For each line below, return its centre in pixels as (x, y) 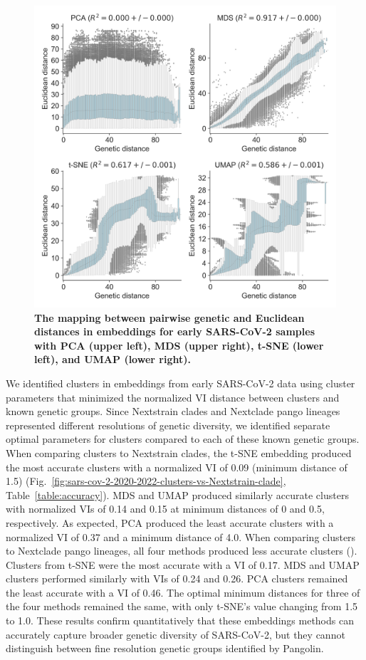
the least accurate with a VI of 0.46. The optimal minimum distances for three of (183, 592)
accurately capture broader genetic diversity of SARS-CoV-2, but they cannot (176, 634)
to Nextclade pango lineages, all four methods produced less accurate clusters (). (182, 551)
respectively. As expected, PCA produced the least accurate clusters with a (170, 522)
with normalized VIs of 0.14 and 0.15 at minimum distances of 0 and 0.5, (165, 509)
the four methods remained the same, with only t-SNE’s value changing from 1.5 (182, 606)
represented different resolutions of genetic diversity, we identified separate (168, 425)
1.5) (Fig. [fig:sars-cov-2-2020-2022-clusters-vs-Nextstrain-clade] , (146, 481)
